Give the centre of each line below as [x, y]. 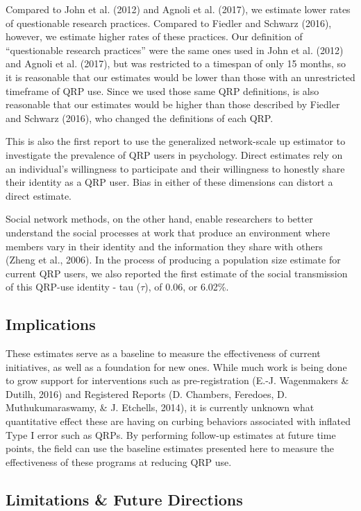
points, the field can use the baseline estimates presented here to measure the [170, 448]
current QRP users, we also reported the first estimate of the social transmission [177, 273]
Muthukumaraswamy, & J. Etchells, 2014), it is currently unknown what [160, 407]
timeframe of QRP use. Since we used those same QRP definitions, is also [162, 90]
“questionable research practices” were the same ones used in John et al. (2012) [175, 50]
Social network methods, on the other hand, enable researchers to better [159, 219]
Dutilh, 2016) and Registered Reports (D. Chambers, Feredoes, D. [146, 393]
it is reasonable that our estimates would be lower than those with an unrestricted [180, 77]
